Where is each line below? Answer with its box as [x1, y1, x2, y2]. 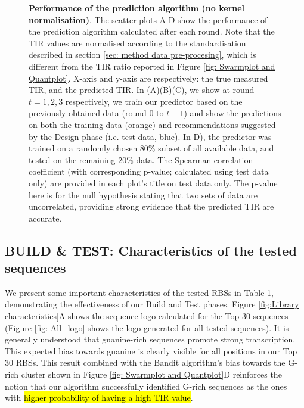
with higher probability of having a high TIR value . [5, 391, 193, 404]
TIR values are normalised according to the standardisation [29, 36, 246, 49]
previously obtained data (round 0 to [29, 107, 164, 119]
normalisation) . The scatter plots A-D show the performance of [29, 13, 268, 26]
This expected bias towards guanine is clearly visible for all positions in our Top [5, 344, 297, 357]
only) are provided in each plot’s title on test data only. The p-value [29, 176, 278, 189]
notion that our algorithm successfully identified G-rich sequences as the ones [5, 379, 287, 392]
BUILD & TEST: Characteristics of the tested [5, 241, 297, 259]
